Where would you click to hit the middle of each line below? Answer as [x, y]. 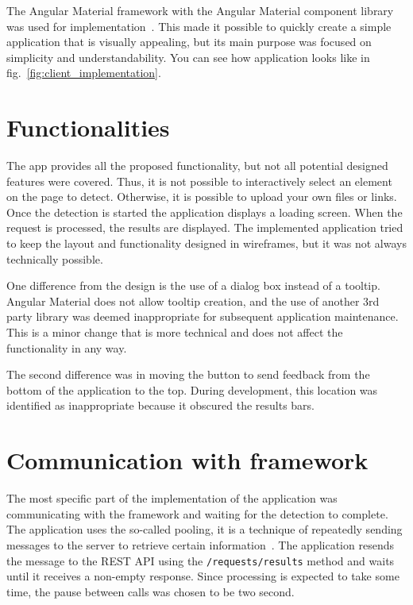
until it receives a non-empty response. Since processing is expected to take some [203, 576]
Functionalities [88, 127]
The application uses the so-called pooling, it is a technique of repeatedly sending [205, 529]
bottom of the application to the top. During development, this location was [192, 389]
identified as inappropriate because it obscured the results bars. [161, 405]
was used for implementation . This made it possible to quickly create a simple [199, 26]
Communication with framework [187, 460]
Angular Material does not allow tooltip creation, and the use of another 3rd [193, 301]
